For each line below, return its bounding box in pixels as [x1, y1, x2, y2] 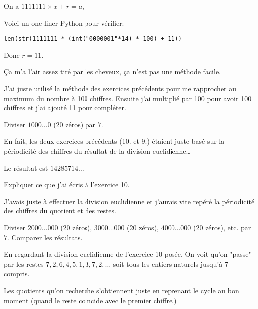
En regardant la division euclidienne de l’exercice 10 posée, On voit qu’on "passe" [4, 249, 251, 259]
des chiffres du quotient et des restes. [4, 206, 116, 216]
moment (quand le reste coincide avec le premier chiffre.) [4, 295, 177, 305]
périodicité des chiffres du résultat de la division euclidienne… [4, 146, 191, 156]
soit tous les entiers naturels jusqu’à [113, 258, 223, 269]
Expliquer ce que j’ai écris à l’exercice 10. [4, 179, 130, 190]
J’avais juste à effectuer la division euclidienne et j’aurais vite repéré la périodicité [4, 196, 255, 206]
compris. [4, 268, 30, 279]
